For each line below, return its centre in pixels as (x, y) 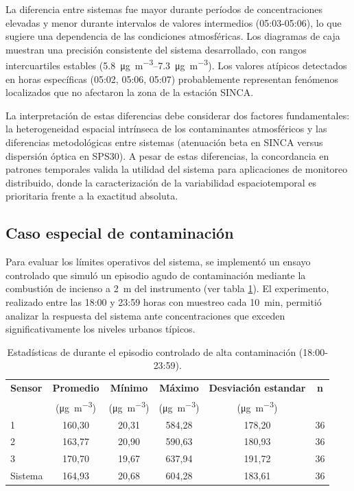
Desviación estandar (257, 388)
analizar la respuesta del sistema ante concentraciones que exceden (145, 315)
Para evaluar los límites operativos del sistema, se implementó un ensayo (158, 262)
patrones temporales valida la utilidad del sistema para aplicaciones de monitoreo (177, 169)
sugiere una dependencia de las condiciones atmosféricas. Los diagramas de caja (173, 36)
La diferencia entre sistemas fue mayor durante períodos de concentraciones (164, 9)
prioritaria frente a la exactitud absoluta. (92, 196)
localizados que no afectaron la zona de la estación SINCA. (130, 92)
